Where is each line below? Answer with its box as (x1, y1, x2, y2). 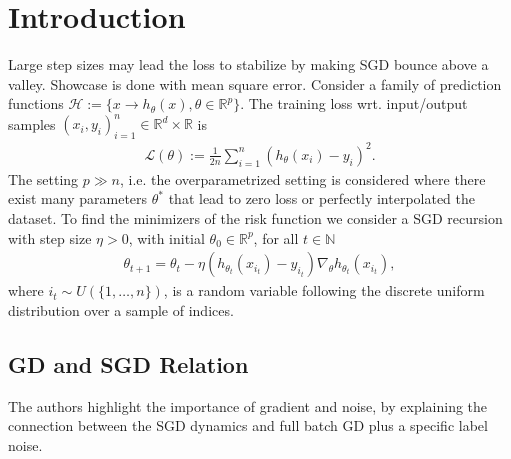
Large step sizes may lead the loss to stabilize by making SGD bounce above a (8, 54, 489, 75)
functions (8, 93, 64, 114)
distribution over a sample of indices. (8, 299, 234, 320)
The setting (8, 168, 79, 189)
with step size (8, 227, 92, 248)
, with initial (128, 227, 205, 248)
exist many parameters (8, 188, 148, 209)
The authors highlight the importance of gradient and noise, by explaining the (8, 395, 488, 416)
